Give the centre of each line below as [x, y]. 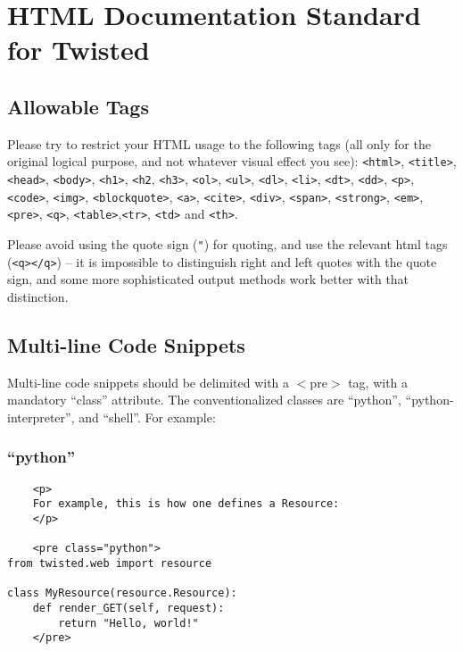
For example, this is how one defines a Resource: [186, 504]
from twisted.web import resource [110, 563]
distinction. [38, 296]
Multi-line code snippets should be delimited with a [149, 382]
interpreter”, [41, 417]
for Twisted [79, 50]
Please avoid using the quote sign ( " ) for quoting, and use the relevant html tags [227, 243]
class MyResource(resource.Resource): [122, 593]
